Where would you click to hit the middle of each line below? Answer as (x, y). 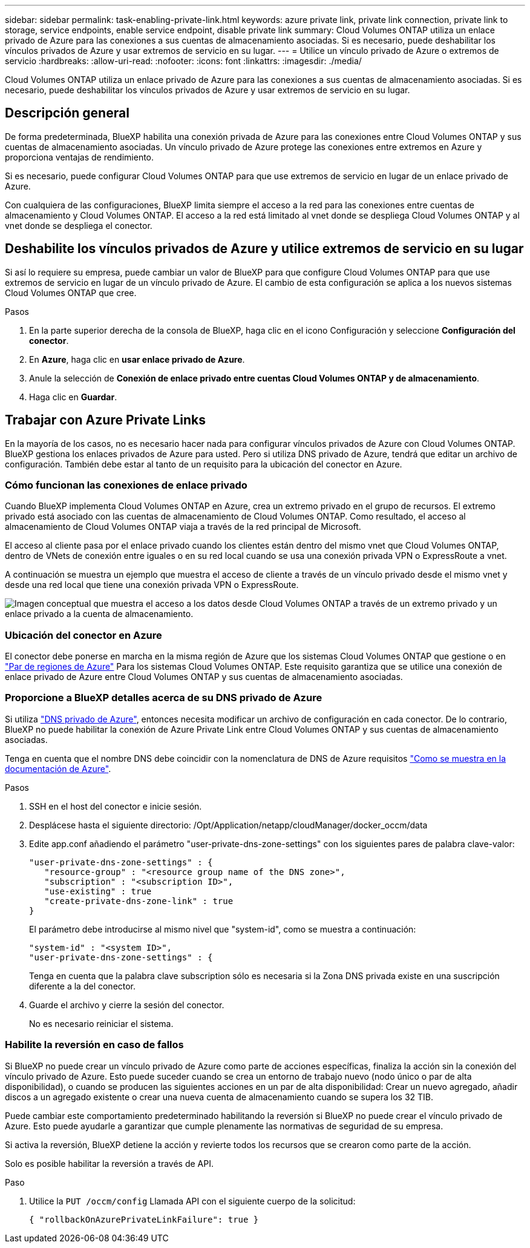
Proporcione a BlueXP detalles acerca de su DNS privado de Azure (164, 698)
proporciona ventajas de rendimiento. (80, 157)
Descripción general (67, 113)
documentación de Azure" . (58, 768)
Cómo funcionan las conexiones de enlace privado (126, 485)
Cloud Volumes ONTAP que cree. (71, 292)
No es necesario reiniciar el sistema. (101, 1023)
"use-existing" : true (98, 891)
